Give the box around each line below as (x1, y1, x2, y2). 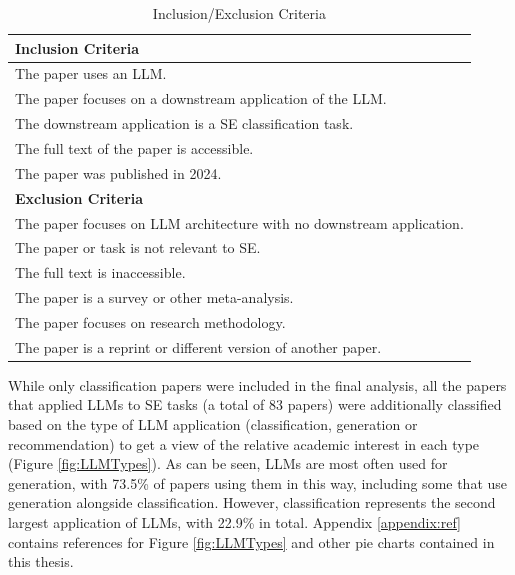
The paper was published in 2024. (15, 162, 222, 183)
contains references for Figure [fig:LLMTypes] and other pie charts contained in (8, 531, 495, 552)
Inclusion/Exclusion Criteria (152, 3, 326, 23)
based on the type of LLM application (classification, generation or (8, 414, 418, 434)
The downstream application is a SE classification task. (15, 113, 354, 134)
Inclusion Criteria (15, 37, 140, 58)
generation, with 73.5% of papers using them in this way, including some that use (8, 472, 508, 493)
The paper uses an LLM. (15, 63, 167, 84)
